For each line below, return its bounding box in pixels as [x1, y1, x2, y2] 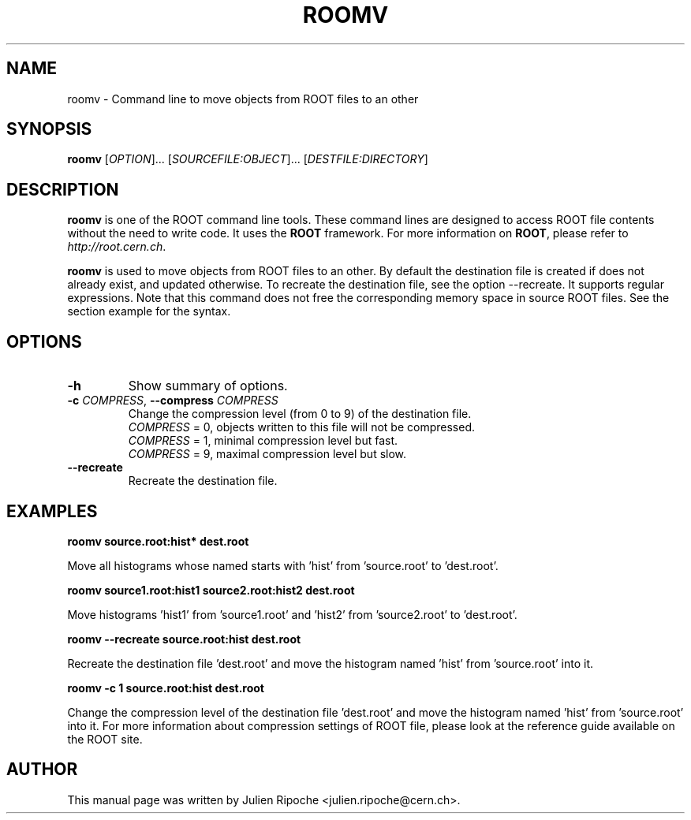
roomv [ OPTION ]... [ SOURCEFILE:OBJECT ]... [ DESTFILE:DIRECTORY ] [67, 152, 428, 166]
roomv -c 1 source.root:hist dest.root [67, 680, 264, 695]
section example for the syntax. [67, 304, 231, 319]
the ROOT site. [67, 732, 143, 746]
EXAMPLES [6, 501, 98, 521]
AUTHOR [6, 759, 78, 780]
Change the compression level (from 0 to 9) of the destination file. [128, 407, 472, 421]
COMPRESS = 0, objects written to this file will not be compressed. [128, 420, 476, 434]
